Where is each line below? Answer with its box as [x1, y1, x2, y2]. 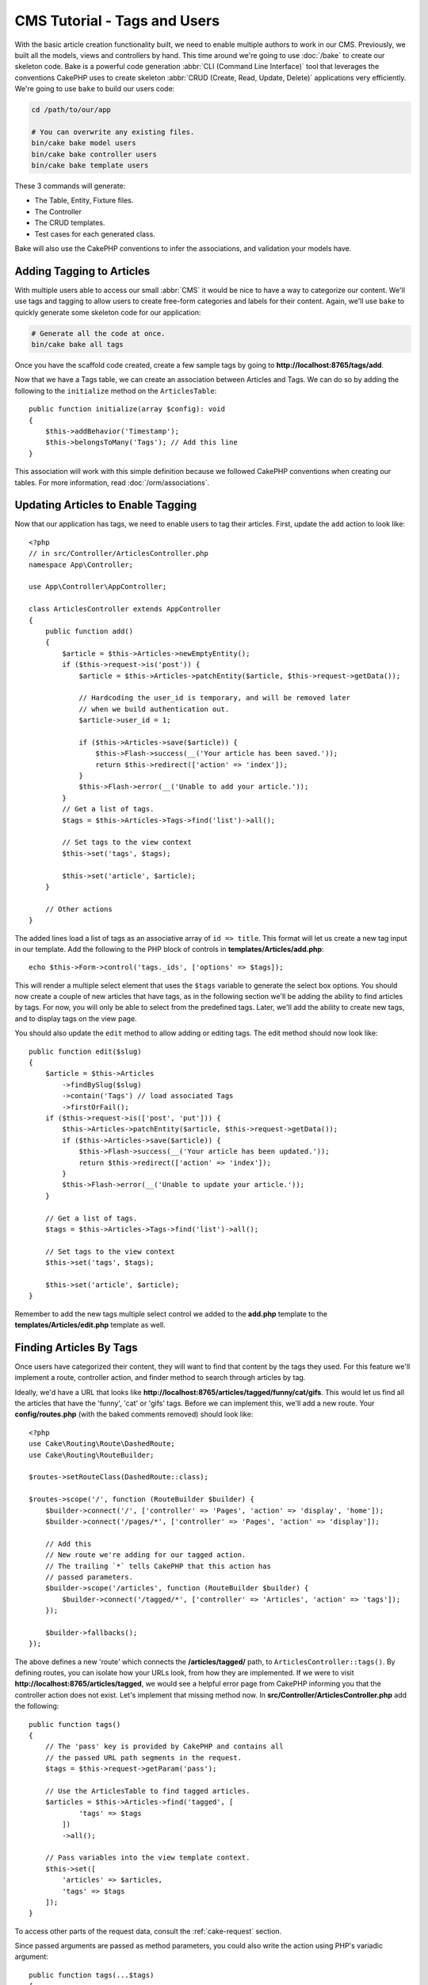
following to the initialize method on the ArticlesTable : [14, 386, 217, 395]
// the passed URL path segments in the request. [44, 1753, 242, 1762]
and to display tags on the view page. [14, 1013, 138, 1023]
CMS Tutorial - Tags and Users [14, 12, 220, 29]
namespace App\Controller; [29, 560, 134, 569]
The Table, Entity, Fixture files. [34, 195, 134, 206]
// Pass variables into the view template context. [44, 1853, 250, 1862]
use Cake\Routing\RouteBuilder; [29, 1450, 155, 1459]
